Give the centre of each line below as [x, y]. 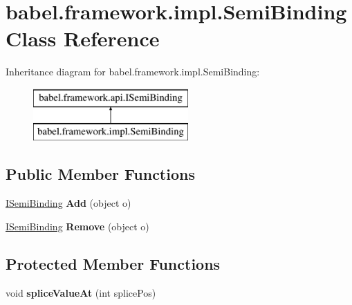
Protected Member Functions [113, 263]
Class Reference [83, 38]
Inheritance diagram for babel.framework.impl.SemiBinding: [133, 72]
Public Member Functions [100, 174]
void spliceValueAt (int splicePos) [81, 292]
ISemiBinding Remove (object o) [77, 226]
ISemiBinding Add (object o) [68, 203]
